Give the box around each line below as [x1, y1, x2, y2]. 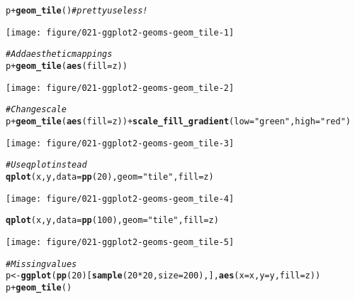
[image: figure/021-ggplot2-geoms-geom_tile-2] [6, 82, 235, 93]
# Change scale [6, 104, 67, 115]
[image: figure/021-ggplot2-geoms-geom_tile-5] [6, 237, 235, 247]
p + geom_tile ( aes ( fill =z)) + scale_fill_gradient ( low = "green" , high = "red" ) [6, 116, 351, 126]
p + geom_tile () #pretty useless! [6, 6, 148, 16]
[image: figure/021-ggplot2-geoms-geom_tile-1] [6, 27, 235, 38]
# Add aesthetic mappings [6, 49, 113, 60]
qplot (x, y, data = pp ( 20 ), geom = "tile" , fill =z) [6, 171, 214, 182]
